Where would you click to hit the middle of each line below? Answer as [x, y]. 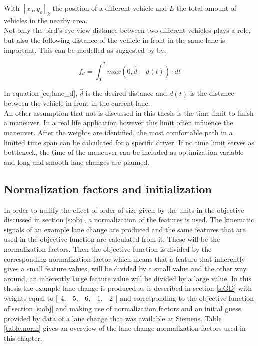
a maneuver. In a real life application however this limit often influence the [119, 123]
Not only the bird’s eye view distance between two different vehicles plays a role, [127, 30]
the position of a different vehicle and [110, 8]
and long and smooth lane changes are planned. [77, 162]
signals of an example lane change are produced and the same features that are [125, 229]
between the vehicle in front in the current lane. [77, 103]
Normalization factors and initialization [108, 188]
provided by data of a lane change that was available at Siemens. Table [113, 318]
